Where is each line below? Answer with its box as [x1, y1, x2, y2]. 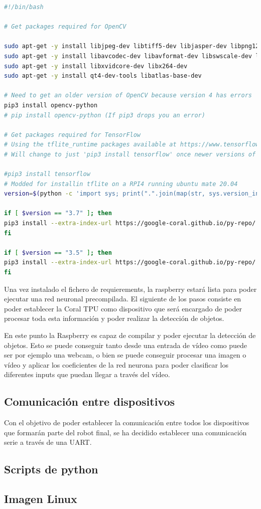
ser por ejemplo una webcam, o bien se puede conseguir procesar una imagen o [4, 350, 246, 360]
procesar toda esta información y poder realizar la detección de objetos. [4, 313, 224, 323]
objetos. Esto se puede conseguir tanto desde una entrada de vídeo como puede [4, 340, 247, 350]
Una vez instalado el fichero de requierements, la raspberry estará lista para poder [4, 283, 257, 294]
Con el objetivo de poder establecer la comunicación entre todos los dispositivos [4, 417, 249, 428]
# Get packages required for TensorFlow [4, 131, 141, 138]
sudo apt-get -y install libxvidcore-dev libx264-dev [4, 62, 188, 70]
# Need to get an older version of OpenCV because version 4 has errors [4, 92, 252, 99]
